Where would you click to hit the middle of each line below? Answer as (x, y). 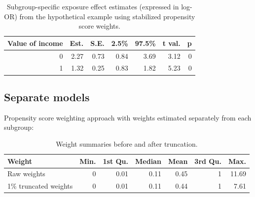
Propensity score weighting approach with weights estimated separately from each (128, 117)
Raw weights (26, 174)
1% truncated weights (40, 186)
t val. (171, 43)
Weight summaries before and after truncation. (127, 143)
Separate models (47, 97)
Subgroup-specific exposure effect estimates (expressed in (93, 6)
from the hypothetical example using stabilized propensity (107, 16)
